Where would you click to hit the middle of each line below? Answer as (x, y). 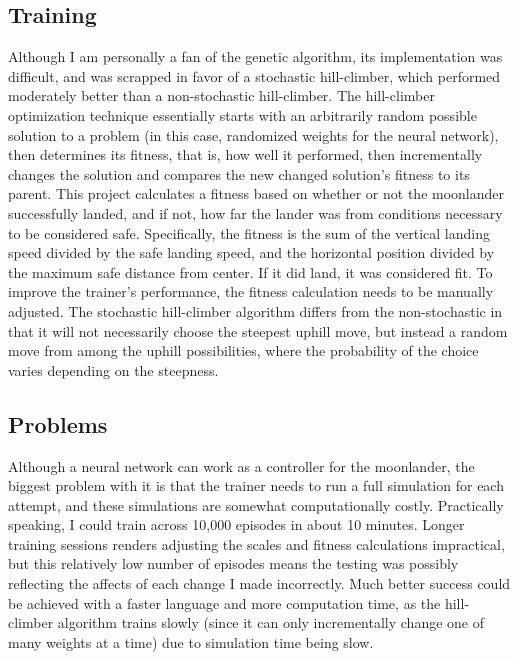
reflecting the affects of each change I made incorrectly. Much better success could (259, 583)
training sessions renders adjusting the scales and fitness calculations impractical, (256, 543)
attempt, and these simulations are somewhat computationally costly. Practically (256, 504)
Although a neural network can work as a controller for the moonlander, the (241, 465)
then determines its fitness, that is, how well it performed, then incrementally (245, 154)
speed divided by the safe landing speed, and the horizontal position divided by (251, 252)
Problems (58, 423)
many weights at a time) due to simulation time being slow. (191, 641)
